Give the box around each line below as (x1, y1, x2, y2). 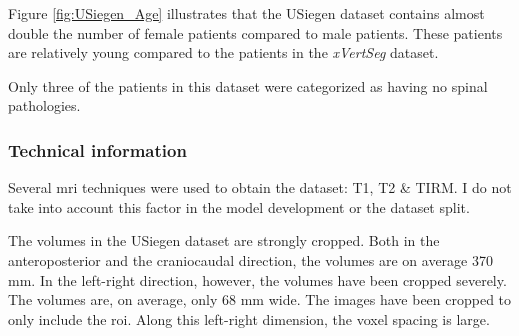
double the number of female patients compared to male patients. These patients (8, 22, 503, 43)
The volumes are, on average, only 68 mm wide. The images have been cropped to (8, 289, 512, 310)
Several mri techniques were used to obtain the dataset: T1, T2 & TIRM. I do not (8, 177, 512, 198)
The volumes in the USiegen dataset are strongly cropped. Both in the (8, 230, 440, 251)
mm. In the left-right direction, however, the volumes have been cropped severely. (8, 269, 507, 290)
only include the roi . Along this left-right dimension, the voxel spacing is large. (8, 308, 490, 329)
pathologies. (8, 95, 81, 116)
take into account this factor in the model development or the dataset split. (8, 196, 470, 217)
